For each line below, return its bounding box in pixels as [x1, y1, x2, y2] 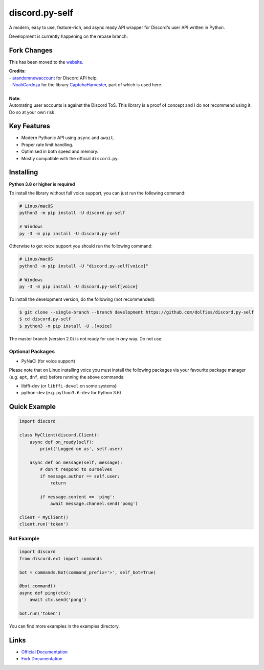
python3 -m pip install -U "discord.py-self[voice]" [19, 263, 149, 269]
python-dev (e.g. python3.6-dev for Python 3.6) [21, 390, 122, 396]
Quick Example [9, 403, 56, 411]
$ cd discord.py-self [19, 316, 71, 322]
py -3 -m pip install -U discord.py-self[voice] [19, 284, 138, 289]
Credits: [9, 68, 26, 74]
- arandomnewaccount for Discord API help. [9, 75, 98, 81]
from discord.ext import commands [19, 556, 102, 561]
